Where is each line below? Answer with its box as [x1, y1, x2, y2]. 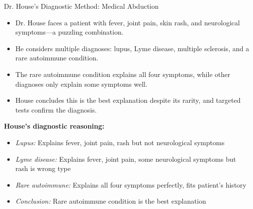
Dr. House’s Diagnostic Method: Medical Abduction [4, 1, 159, 11]
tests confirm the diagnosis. [15, 104, 97, 114]
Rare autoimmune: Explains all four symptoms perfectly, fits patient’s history [15, 179, 247, 190]
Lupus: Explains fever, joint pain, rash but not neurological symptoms [15, 137, 225, 147]
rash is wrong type [15, 163, 71, 173]
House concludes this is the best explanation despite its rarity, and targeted [15, 95, 241, 105]
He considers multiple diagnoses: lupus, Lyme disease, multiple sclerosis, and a [15, 43, 249, 53]
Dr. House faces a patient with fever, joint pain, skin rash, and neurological [15, 17, 240, 27]
